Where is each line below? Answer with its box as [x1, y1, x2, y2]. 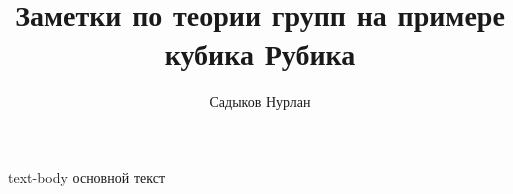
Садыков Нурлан [209, 91, 311, 112]
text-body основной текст [8, 166, 165, 187]
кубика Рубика [164, 33, 356, 74]
